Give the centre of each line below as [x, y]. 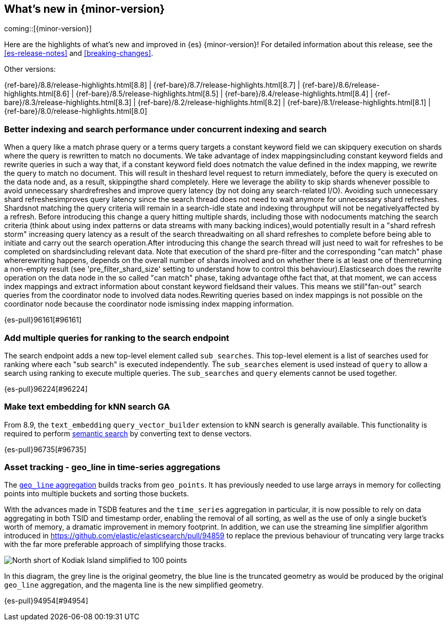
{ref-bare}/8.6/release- [341, 85]
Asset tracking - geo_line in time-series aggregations [112, 467]
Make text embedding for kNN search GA [87, 407]
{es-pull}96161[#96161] [43, 320]
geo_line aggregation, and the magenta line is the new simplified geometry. [134, 585]
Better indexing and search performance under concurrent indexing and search [166, 129]
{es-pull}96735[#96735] [45, 449]
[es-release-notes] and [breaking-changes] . [79, 53]
